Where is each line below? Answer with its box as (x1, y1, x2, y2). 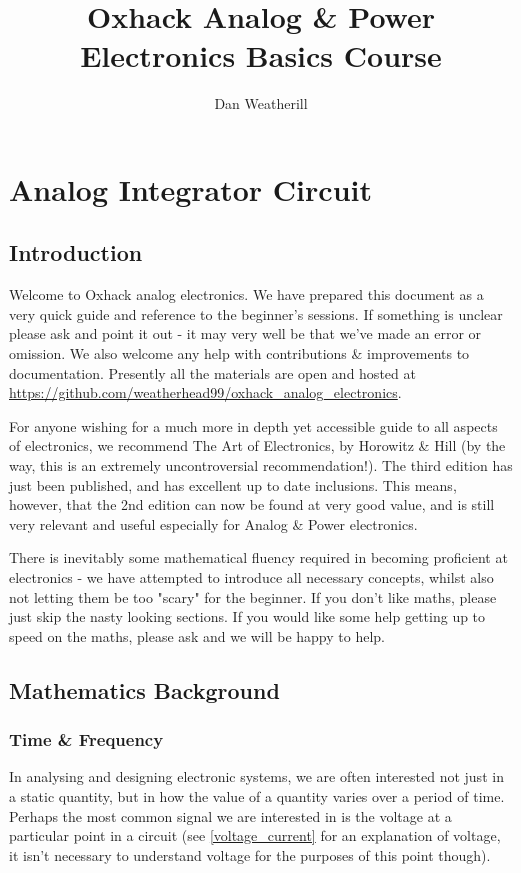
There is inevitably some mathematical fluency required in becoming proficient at (9, 547, 508, 568)
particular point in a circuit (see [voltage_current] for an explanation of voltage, (9, 825, 501, 846)
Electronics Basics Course (80, 35, 442, 76)
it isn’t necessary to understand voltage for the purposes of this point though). (9, 844, 491, 865)
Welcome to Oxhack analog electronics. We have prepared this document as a (9, 284, 484, 305)
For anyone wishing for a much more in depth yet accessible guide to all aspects (9, 415, 498, 436)
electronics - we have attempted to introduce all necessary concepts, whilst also (9, 567, 494, 588)
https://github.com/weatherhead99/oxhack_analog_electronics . (9, 382, 402, 403)
